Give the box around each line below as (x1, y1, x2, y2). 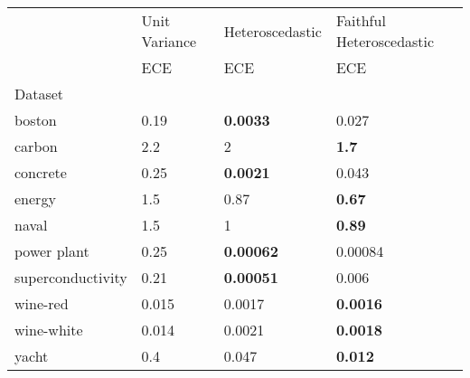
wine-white (14, 319, 83, 340)
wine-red (14, 293, 69, 314)
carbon (14, 136, 58, 156)
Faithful (335, 10, 386, 31)
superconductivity (14, 267, 127, 288)
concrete (14, 162, 67, 183)
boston (14, 109, 57, 130)
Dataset (14, 83, 64, 104)
